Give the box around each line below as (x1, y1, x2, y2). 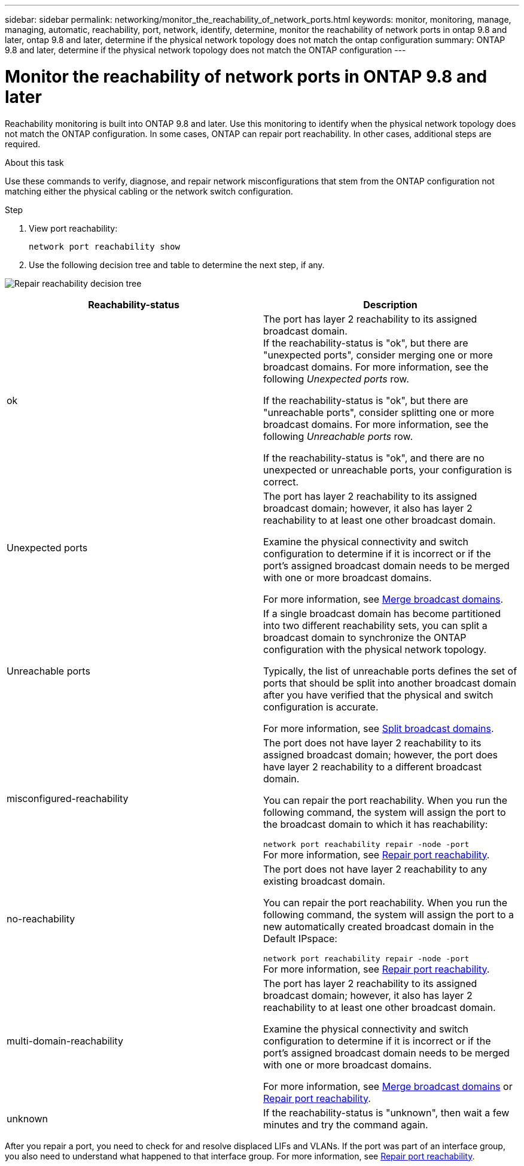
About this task (5, 157, 64, 168)
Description (363, 298, 418, 311)
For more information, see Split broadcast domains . (263, 722, 494, 734)
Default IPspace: (263, 932, 337, 945)
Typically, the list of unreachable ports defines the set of (263, 664, 517, 677)
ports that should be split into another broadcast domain (263, 676, 516, 689)
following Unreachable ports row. (263, 430, 413, 442)
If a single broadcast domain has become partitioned (263, 607, 501, 620)
